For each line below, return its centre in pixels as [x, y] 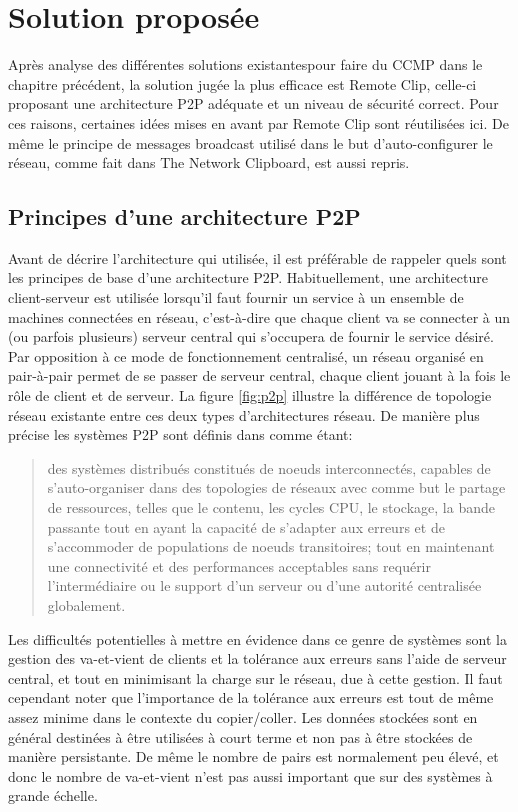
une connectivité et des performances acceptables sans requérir [239, 565]
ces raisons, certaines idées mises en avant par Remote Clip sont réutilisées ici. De [258, 122]
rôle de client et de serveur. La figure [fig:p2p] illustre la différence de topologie [250, 395]
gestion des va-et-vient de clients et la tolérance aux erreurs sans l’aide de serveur [257, 658]
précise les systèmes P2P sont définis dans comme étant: [180, 434]
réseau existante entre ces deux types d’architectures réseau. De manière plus [244, 414]
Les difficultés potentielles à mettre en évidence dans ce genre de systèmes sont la [257, 638]
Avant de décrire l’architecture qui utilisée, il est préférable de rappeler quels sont [257, 257]
